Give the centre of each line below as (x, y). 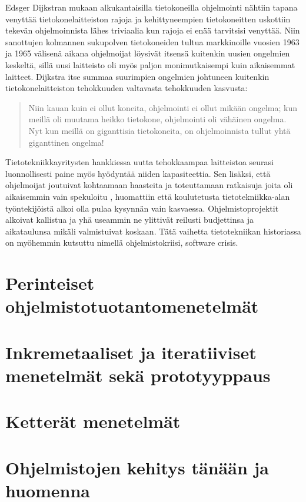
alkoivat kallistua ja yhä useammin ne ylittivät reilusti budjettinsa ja (129, 220)
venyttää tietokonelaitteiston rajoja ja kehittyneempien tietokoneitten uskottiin (148, 19)
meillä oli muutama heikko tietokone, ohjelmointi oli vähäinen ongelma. (157, 119)
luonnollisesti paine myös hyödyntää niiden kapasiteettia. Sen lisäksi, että (138, 173)
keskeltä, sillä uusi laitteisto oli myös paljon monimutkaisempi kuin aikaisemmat (150, 64)
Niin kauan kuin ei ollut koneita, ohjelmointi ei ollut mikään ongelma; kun (163, 107)
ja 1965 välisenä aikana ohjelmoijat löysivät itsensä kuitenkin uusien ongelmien (148, 53)
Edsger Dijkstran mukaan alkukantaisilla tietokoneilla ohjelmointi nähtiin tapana (152, 7)
